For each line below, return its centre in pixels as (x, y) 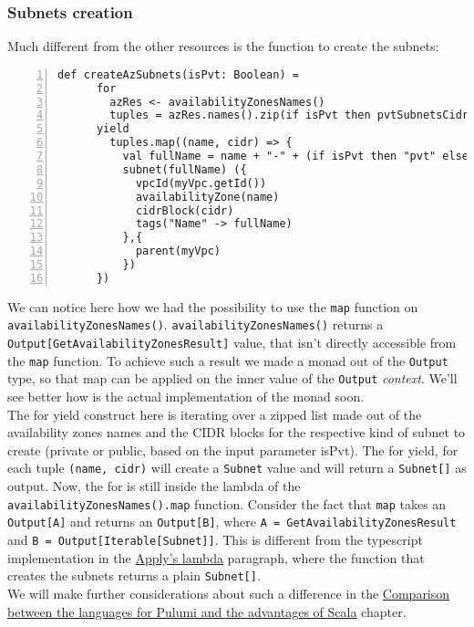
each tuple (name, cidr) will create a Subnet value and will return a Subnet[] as (237, 468)
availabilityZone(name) (207, 197)
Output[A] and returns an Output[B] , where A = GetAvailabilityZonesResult (232, 522)
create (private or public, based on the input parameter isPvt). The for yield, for (233, 449)
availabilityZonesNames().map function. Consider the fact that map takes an (227, 503)
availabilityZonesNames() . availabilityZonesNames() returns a (196, 324)
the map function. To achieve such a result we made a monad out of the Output (228, 360)
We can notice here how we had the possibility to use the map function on (213, 306)
